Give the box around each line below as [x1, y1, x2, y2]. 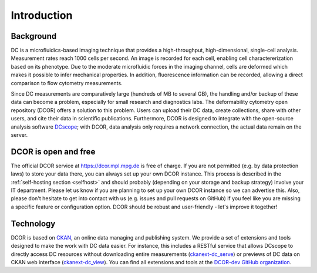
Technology [11, 218, 56, 228]
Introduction [11, 9, 73, 22]
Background [11, 31, 57, 41]
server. [11, 131, 28, 138]
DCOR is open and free [11, 147, 96, 157]
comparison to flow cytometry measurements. [11, 79, 123, 86]
